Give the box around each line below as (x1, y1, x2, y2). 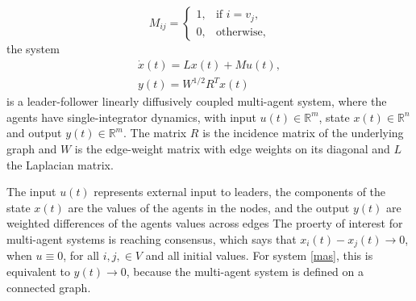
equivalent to (6, 262, 70, 279)
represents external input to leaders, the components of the (94, 183, 386, 200)
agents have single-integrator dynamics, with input (6, 108, 256, 125)
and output (6, 124, 62, 141)
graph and (6, 140, 57, 157)
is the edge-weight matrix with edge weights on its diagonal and (74, 140, 390, 157)
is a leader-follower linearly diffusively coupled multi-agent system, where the (6, 93, 387, 110)
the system (6, 40, 60, 56)
